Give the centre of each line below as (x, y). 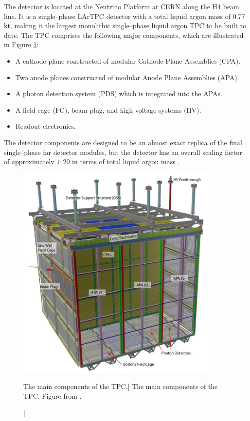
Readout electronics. (45, 126)
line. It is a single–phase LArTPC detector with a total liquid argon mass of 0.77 (125, 16)
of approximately (29, 161)
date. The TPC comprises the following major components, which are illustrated (124, 35)
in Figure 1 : (21, 44)
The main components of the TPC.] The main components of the (121, 386)
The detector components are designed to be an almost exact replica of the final (123, 142)
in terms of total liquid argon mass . (126, 161)
